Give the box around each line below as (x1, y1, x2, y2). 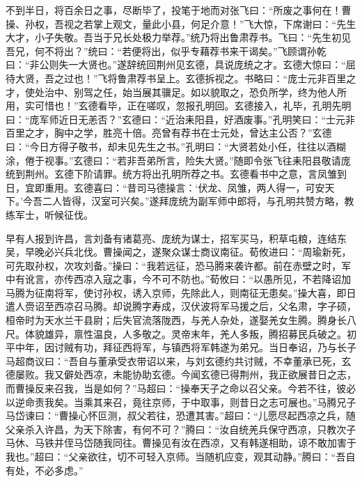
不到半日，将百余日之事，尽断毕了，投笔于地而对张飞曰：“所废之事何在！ (6, 3, 342, 17)
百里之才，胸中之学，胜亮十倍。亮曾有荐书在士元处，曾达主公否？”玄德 (6, 125, 332, 140)
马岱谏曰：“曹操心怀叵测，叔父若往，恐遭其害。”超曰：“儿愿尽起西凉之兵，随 (6, 408, 356, 423)
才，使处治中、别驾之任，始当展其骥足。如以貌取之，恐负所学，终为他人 (6, 84, 337, 99)
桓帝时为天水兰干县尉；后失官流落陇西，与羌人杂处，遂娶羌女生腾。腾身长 (6, 313, 347, 327)
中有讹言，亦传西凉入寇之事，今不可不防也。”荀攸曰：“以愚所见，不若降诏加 (6, 272, 352, 286)
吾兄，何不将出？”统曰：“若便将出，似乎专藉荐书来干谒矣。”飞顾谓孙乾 (6, 43, 326, 58)
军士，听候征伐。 (15, 207, 93, 221)
